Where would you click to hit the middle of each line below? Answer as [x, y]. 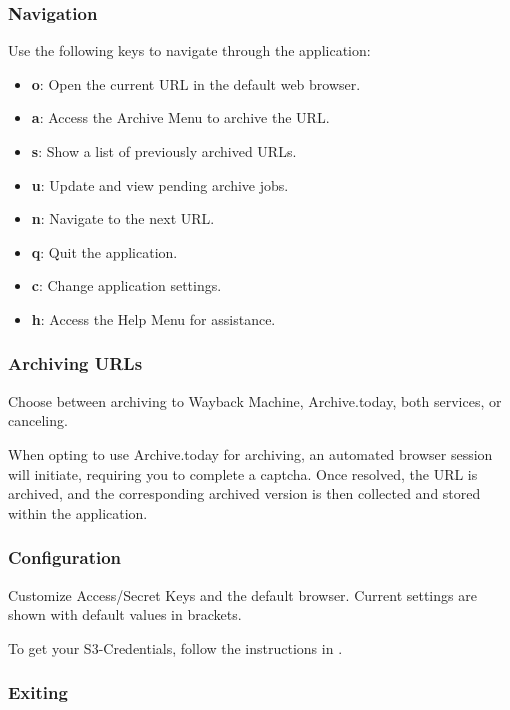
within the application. [78, 512]
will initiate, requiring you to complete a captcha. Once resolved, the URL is [243, 473]
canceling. [38, 420]
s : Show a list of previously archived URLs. [164, 151]
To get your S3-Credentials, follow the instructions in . [175, 647]
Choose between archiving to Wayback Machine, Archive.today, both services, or [255, 400]
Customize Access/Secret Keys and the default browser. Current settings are [242, 594]
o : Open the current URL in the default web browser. [196, 83]
